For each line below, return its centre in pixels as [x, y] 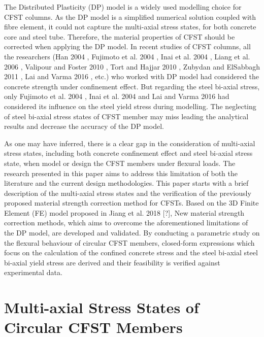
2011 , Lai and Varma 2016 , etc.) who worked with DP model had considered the [132, 76]
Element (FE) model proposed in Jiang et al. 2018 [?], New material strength [124, 212]
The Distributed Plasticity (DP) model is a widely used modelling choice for [123, 7]
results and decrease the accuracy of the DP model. [84, 126]
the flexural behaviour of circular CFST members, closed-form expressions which [129, 242]
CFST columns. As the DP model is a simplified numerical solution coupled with [130, 16]
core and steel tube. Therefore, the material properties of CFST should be [120, 36]
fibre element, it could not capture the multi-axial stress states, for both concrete [130, 27]
